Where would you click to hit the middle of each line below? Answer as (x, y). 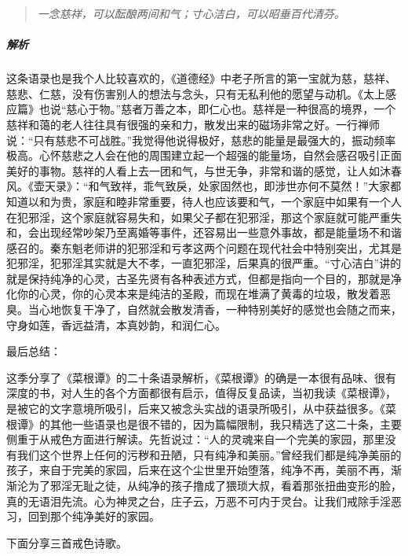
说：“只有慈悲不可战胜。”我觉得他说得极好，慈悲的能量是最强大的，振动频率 (201, 140)
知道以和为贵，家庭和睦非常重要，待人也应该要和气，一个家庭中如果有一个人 (204, 201)
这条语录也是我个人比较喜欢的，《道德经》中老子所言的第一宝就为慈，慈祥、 (201, 78)
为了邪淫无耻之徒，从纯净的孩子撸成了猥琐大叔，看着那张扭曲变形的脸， (215, 485)
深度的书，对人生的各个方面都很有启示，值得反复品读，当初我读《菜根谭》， (201, 393)
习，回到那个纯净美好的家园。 (83, 516)
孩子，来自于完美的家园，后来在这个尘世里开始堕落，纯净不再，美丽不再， (199, 470)
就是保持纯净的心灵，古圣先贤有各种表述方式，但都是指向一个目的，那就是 (199, 278)
